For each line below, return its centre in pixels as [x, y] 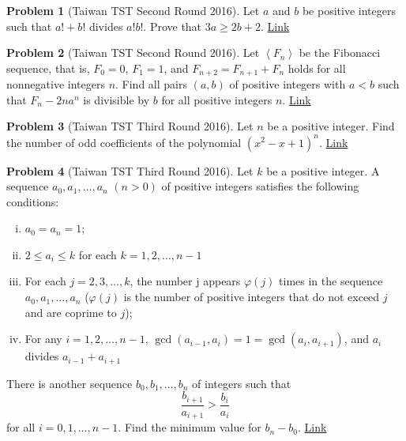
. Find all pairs [151, 84]
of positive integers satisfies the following [260, 186]
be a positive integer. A [323, 170]
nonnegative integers [56, 84]
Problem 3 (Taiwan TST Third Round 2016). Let [130, 126]
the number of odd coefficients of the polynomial [124, 142]
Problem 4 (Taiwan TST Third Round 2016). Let [130, 170]
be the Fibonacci [340, 53]
